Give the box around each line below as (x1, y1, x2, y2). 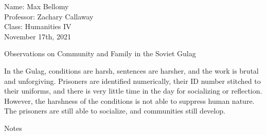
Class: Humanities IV (4, 21, 72, 32)
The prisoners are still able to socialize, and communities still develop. (4, 105, 225, 116)
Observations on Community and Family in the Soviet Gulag (4, 48, 196, 59)
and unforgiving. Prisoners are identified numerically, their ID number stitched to (4, 75, 261, 86)
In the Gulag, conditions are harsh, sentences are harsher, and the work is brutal (4, 65, 259, 76)
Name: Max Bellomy (4, 1, 69, 11)
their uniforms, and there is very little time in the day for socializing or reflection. (4, 85, 262, 96)
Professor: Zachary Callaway (4, 11, 94, 21)
